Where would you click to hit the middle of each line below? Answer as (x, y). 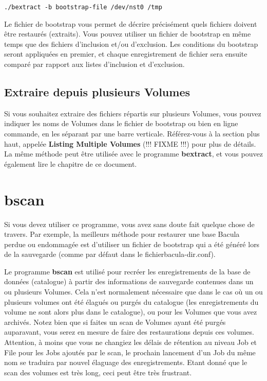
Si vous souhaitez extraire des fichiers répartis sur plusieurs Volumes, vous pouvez (133, 113)
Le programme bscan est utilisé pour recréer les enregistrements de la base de (127, 271)
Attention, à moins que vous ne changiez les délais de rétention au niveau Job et (131, 342)
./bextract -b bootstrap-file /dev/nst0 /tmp (83, 7)
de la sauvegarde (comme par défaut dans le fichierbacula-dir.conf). (110, 254)
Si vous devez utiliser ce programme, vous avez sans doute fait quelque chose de (129, 224)
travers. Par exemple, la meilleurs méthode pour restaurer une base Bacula (122, 234)
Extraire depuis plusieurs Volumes (97, 92)
